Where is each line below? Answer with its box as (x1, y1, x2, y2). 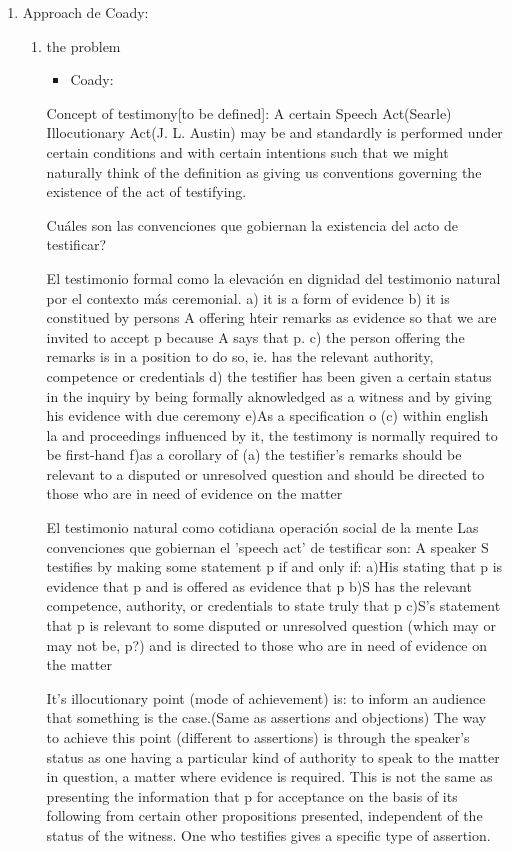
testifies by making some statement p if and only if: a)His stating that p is (46, 556, 503, 577)
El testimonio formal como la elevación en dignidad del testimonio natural (46, 267, 501, 288)
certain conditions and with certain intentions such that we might (46, 141, 449, 162)
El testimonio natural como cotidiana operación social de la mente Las (46, 517, 479, 538)
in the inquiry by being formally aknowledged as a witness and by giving (46, 385, 492, 406)
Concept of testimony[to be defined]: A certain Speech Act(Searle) (46, 102, 452, 123)
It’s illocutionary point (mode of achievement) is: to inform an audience (46, 687, 486, 708)
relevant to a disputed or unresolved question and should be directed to (46, 463, 485, 484)
